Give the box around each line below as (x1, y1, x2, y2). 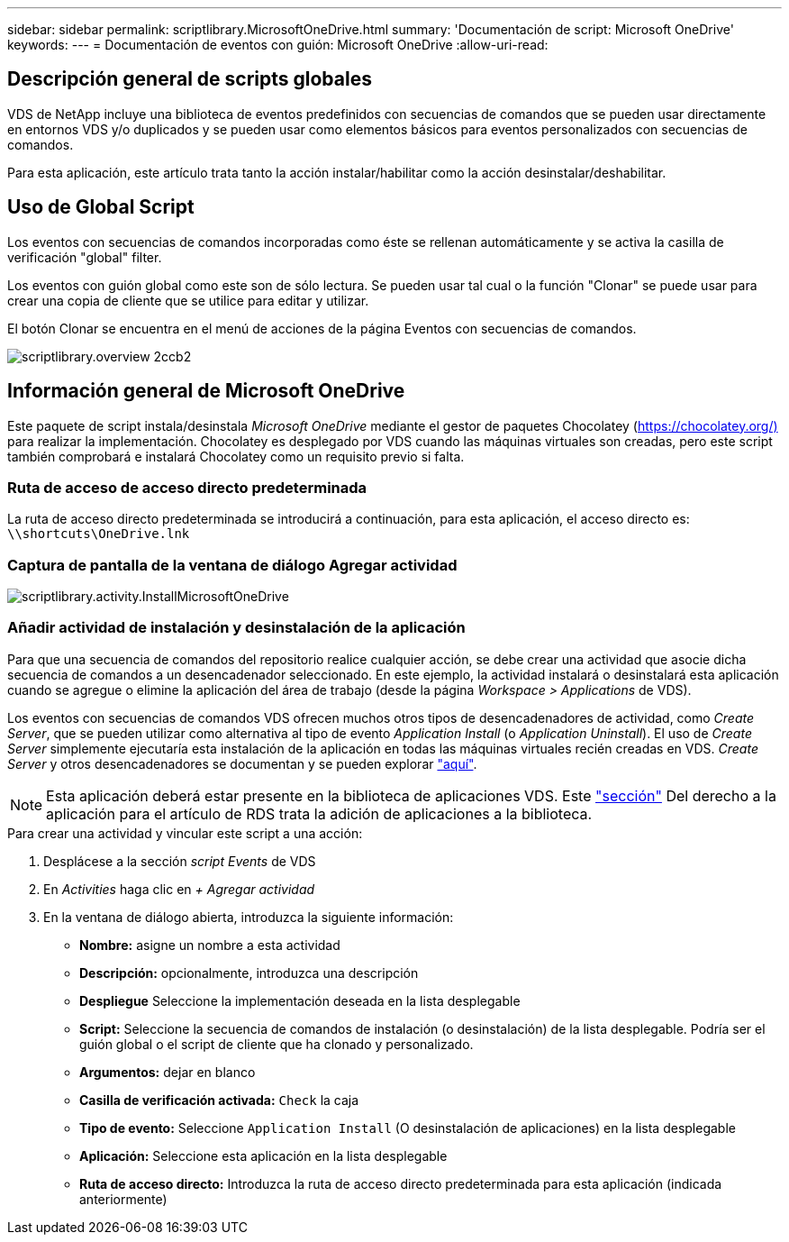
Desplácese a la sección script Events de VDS (43, 853, 316, 869)
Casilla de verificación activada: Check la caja (79, 1091, 359, 1108)
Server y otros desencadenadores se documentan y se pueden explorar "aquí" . (7, 755, 477, 772)
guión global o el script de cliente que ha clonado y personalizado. (79, 1036, 474, 1052)
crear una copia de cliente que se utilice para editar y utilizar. (7, 292, 369, 308)
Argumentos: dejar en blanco (79, 1064, 256, 1080)
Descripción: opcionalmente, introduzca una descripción (79, 964, 419, 981)
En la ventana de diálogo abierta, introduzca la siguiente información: (43, 909, 454, 925)
